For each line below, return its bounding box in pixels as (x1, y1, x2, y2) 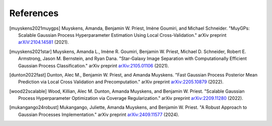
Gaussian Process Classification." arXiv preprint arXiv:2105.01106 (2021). (18, 62, 169, 69)
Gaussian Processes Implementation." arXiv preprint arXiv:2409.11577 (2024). (18, 111, 179, 117)
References (9, 8, 59, 19)
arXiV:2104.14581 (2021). (18, 39, 69, 45)
